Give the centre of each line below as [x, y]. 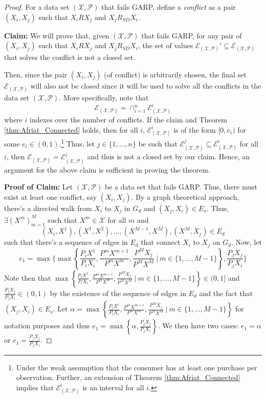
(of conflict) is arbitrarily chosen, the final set [175, 74]
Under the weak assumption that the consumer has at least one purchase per [137, 367]
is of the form [195, 129]
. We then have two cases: [198, 325]
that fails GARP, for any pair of [192, 35]
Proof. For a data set [37, 7]
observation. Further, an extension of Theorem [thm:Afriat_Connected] [128, 377]
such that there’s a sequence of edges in [66, 242]
